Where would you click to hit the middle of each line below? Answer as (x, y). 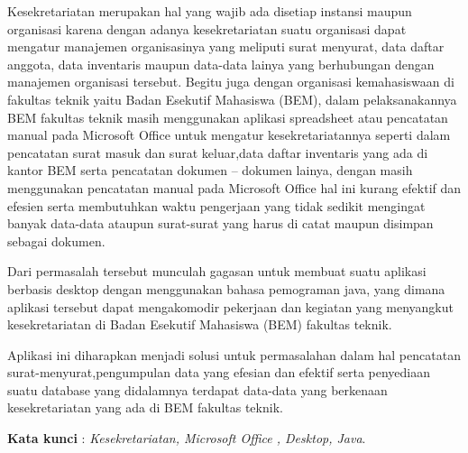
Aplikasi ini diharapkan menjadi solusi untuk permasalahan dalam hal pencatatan (234, 354)
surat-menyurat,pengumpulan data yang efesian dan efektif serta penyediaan (219, 372)
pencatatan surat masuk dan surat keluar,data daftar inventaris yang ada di (218, 152)
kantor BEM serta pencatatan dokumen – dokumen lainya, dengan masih (210, 170)
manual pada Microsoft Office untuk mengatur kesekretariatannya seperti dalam (229, 135)
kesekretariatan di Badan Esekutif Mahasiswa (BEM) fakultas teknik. (200, 324)
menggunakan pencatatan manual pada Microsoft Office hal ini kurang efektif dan (234, 187)
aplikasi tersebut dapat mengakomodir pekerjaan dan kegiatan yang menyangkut (230, 306)
